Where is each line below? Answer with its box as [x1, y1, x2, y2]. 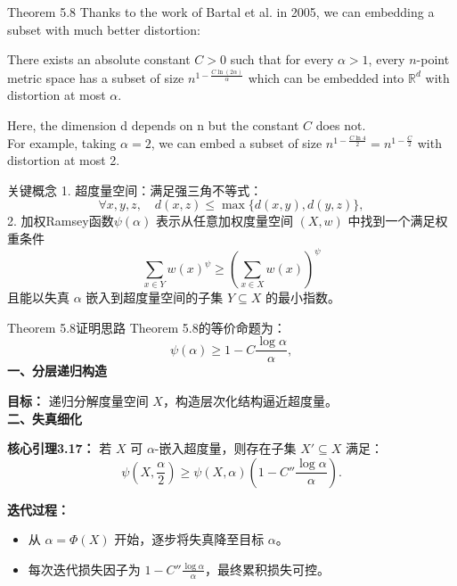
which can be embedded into [248, 68, 404, 87]
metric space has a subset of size [7, 68, 184, 87]
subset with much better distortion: [7, 20, 200, 38]
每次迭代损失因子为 [28, 559, 141, 578]
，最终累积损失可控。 [205, 559, 331, 578]
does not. [315, 116, 366, 135]
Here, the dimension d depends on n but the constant [7, 116, 299, 135]
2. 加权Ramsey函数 [7, 211, 114, 230]
